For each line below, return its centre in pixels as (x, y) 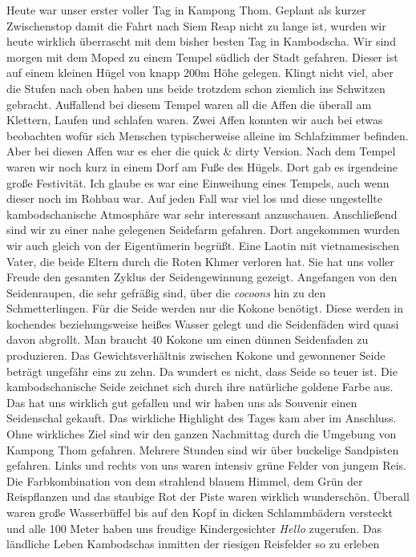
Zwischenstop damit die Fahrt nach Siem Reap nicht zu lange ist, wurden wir (196, 25)
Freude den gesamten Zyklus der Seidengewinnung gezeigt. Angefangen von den (202, 277)
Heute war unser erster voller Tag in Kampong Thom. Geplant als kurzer (186, 10)
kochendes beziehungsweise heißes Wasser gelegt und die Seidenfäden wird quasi (203, 323)
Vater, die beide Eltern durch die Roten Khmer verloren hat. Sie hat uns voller (200, 261)
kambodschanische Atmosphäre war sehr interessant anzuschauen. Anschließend (202, 214)
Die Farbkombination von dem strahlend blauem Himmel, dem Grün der (185, 480)
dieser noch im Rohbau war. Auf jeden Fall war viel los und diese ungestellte (195, 198)
